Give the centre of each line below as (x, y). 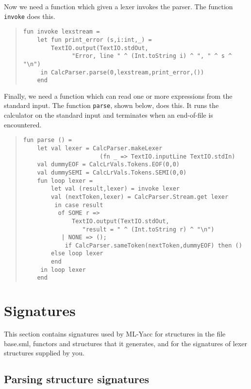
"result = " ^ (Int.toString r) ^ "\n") (148, 229)
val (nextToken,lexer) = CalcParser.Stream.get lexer (140, 197)
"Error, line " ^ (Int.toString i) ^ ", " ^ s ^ (152, 56)
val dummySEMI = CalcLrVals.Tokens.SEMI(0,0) (112, 172)
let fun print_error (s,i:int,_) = (94, 40)
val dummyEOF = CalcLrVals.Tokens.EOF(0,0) (108, 165)
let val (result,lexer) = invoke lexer (115, 189)
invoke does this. (30, 16)
